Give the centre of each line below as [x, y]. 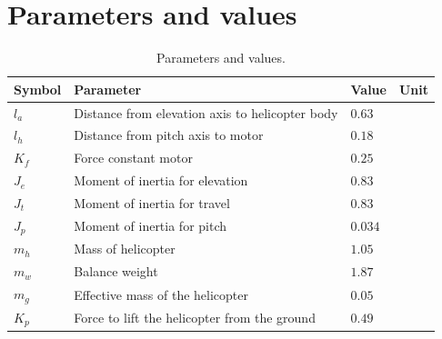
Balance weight [116, 271]
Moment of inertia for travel [152, 202]
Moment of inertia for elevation [161, 180]
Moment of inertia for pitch [151, 226]
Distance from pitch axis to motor [169, 135]
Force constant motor [133, 158]
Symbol [38, 89]
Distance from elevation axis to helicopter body [206, 112]
